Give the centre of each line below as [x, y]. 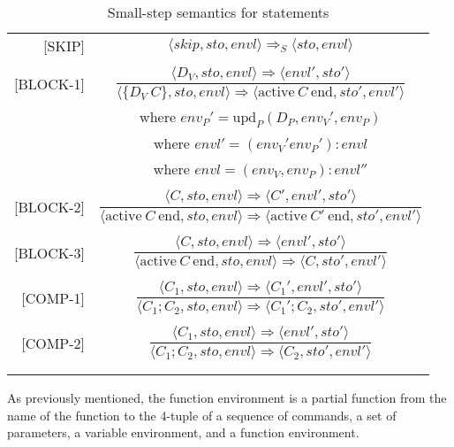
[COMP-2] [53, 343]
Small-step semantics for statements [218, 12]
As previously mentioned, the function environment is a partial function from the [227, 398]
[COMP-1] [53, 297]
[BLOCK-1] [50, 84]
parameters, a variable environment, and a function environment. [183, 432]
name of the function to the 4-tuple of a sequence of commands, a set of [202, 415]
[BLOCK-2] [50, 207]
